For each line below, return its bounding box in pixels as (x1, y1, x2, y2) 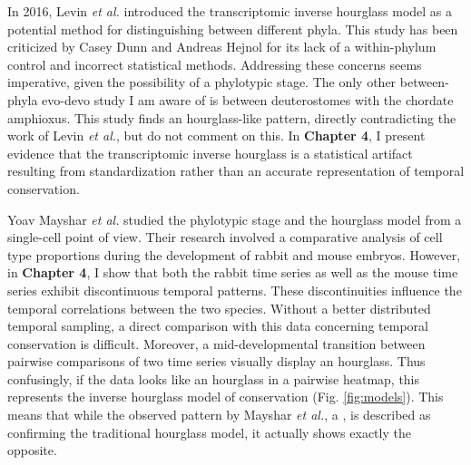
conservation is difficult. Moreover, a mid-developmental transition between (7, 334, 426, 353)
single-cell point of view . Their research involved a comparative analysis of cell (7, 228, 443, 247)
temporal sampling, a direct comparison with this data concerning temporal (7, 316, 429, 335)
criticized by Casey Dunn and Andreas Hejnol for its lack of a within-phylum (7, 37, 437, 56)
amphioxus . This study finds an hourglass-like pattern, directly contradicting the (7, 108, 456, 127)
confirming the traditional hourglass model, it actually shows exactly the (7, 422, 411, 441)
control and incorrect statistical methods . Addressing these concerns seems (7, 54, 422, 73)
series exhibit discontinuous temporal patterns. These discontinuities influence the (7, 280, 462, 299)
